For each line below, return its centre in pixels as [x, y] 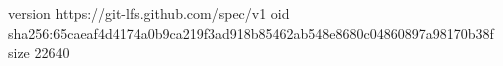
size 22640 [39, 52]
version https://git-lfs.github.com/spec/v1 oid [149, 13]
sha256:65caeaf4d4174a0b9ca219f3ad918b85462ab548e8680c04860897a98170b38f [251, 32]
